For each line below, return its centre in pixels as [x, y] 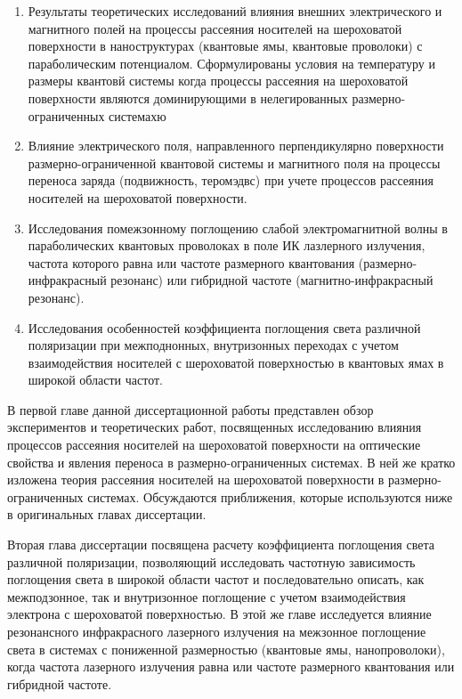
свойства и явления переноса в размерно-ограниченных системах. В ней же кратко [231, 462]
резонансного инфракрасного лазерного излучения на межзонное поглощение [217, 631]
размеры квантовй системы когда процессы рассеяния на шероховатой [218, 81]
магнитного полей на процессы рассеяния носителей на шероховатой [215, 28]
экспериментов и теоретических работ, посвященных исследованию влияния [215, 427]
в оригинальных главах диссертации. [107, 514]
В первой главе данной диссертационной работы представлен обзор [190, 409]
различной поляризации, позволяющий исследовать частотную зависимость [211, 561]
